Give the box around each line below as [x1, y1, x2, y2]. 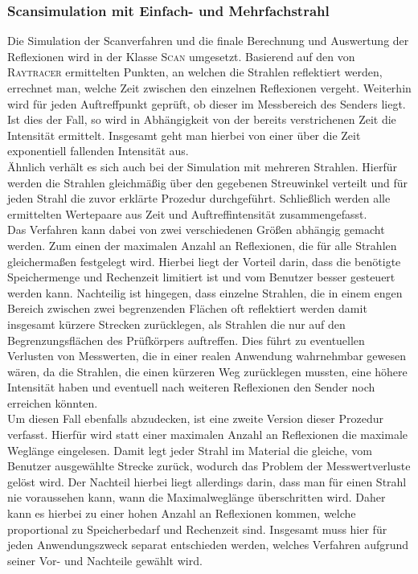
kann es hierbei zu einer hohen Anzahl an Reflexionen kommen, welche [7, 505, 356, 522]
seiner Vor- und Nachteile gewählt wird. [7, 551, 203, 568]
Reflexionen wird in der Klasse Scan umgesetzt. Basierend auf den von [7, 47, 355, 64]
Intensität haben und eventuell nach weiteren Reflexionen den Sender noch [7, 379, 375, 396]
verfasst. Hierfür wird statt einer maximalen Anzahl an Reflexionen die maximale [7, 426, 408, 443]
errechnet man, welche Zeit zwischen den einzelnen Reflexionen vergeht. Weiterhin [7, 80, 412, 96]
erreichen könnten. [7, 394, 98, 411]
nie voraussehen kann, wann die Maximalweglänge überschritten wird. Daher [7, 489, 386, 506]
